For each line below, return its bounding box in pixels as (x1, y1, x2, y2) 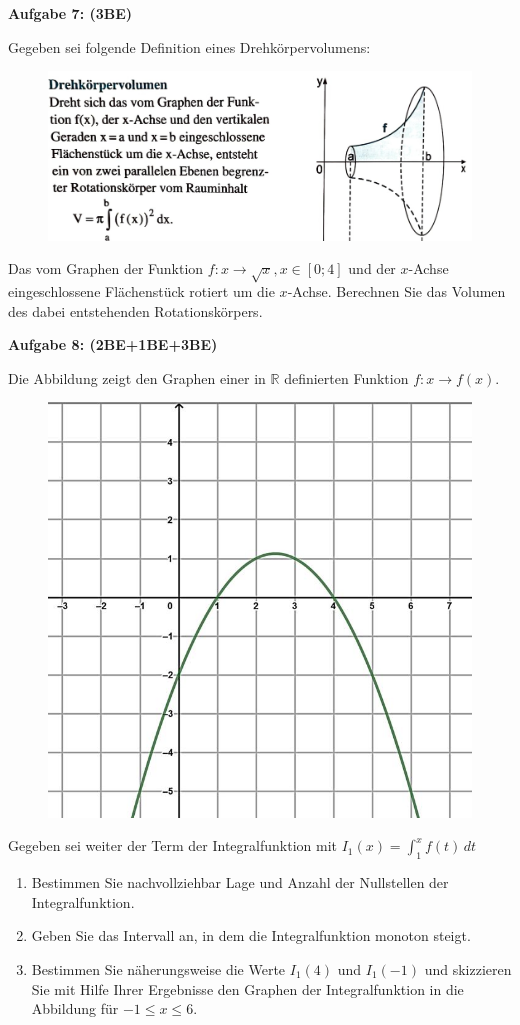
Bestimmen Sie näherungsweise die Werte (31, 958, 286, 979)
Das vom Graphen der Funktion (8, 258, 204, 279)
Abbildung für (31, 998, 119, 1019)
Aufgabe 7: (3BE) (8, 3, 133, 23)
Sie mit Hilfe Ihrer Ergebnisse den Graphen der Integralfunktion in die (31, 978, 464, 999)
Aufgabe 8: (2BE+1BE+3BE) (8, 334, 218, 355)
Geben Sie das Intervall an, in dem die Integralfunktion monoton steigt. (31, 925, 471, 946)
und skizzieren (424, 958, 512, 979)
